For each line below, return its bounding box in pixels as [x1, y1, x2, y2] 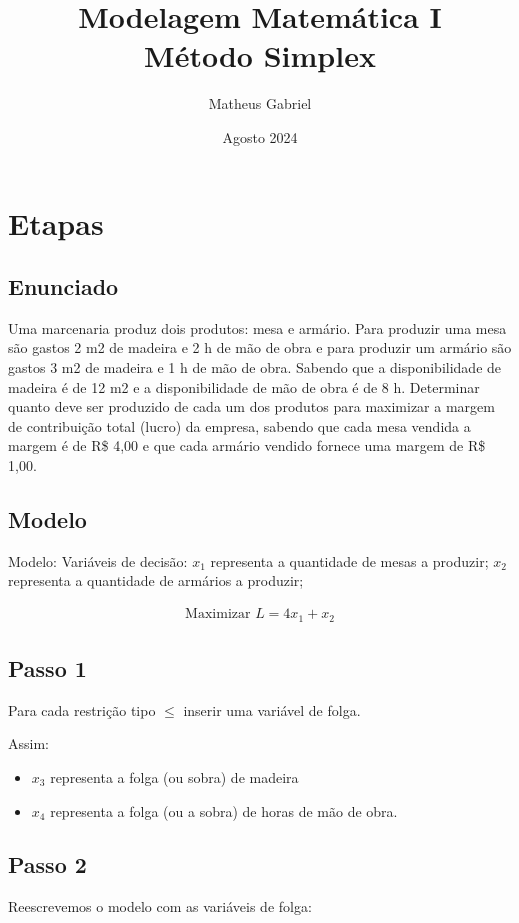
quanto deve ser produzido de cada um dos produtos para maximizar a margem [8, 396, 495, 417]
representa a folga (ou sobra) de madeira [50, 766, 299, 787]
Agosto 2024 [222, 126, 298, 147]
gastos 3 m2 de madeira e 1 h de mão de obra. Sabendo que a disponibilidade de [8, 357, 502, 378]
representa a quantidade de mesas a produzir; [210, 550, 489, 571]
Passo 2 [8, 849, 87, 880]
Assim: [8, 733, 49, 754]
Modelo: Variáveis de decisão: [8, 550, 188, 571]
